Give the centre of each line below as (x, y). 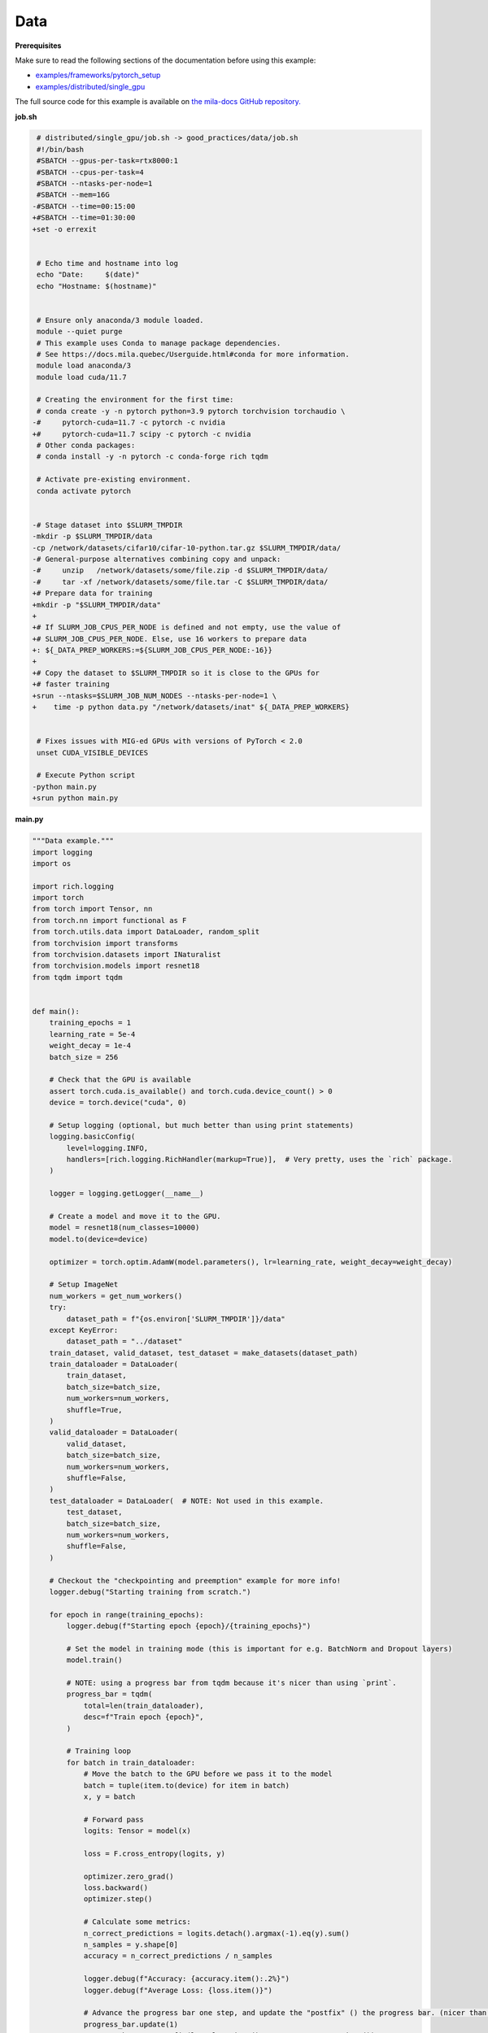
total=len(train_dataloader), (144, 1705)
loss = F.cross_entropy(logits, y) (154, 1853)
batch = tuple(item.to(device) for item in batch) (187, 1785)
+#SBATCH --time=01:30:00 (84, 218)
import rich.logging (73, 886)
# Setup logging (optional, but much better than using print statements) (201, 1125)
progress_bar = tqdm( (109, 1694)
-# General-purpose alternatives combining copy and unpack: (157, 559)
